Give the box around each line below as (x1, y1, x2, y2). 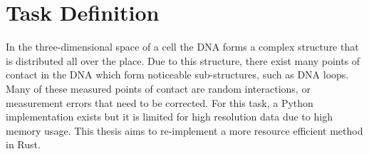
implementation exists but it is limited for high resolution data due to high (6, 109, 333, 124)
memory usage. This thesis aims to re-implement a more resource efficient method (6, 123, 363, 138)
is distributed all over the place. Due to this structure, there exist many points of (6, 53, 360, 68)
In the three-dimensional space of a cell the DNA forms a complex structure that (6, 39, 359, 54)
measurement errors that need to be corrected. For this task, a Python (6, 95, 313, 110)
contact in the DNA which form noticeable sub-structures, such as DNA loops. (6, 67, 349, 82)
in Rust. (6, 137, 41, 152)
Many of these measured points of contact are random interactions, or (6, 81, 311, 96)
